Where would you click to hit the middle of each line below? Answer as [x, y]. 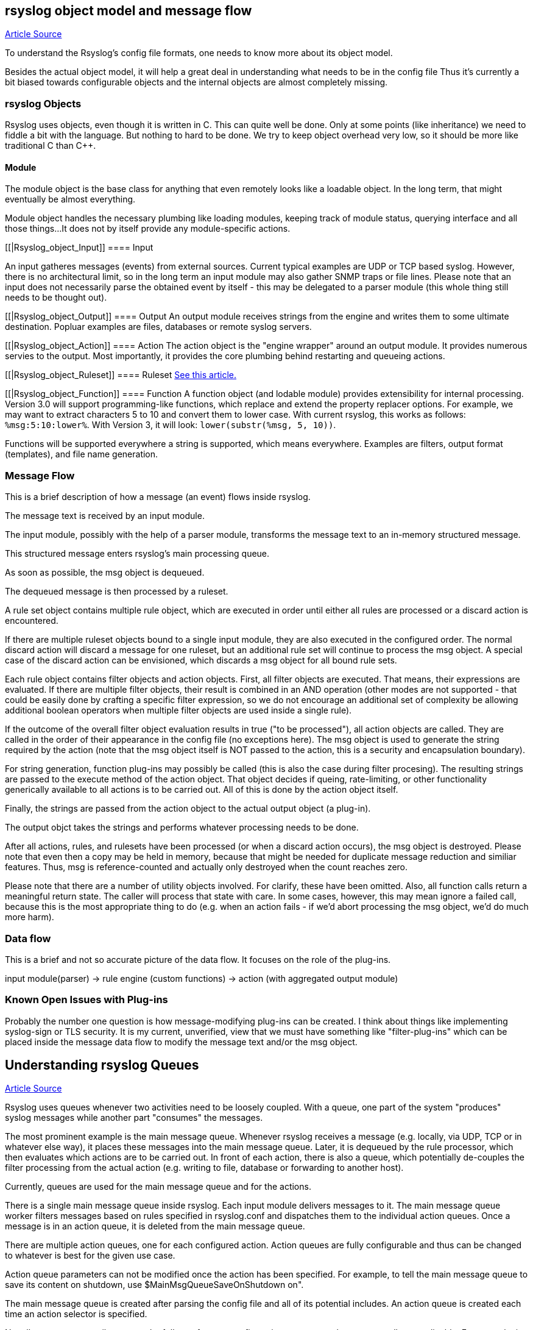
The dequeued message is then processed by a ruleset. [117, 592]
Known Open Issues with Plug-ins [86, 1000]
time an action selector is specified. [76, 1314]
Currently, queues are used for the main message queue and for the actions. [158, 1187]
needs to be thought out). [56, 298]
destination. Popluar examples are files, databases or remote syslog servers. [158, 327]
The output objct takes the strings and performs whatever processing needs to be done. [182, 828]
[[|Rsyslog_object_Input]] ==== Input [79, 248]
